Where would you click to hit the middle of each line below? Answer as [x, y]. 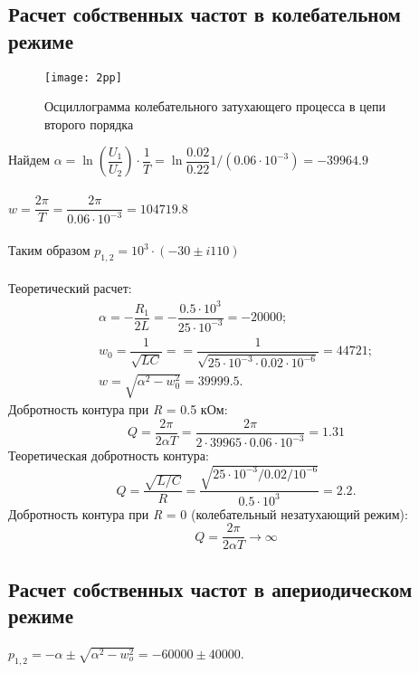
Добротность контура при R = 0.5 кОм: [118, 409]
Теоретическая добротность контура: [109, 455]
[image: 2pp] [83, 77]
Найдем [29, 160]
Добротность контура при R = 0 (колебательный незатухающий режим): [208, 513]
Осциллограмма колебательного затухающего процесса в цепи [215, 106]
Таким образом [49, 250]
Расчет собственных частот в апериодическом [210, 588]
